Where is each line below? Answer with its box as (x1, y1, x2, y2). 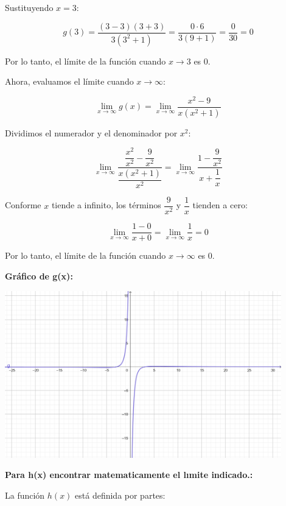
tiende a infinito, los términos (51, 199, 161, 211)
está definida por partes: (75, 489, 166, 501)
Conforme (5, 199, 41, 211)
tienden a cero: (192, 199, 248, 211)
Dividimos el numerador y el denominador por (5, 126, 178, 139)
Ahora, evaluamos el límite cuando (5, 75, 134, 88)
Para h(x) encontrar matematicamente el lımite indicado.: (5, 468, 253, 481)
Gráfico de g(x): (5, 270, 73, 283)
